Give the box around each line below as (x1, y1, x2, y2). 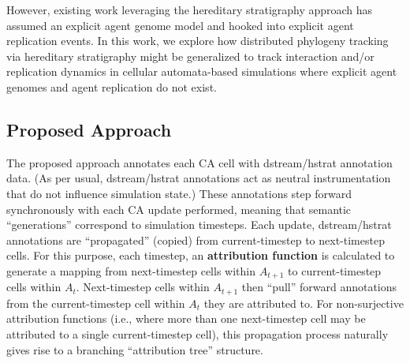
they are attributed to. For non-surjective (203, 294, 404, 311)
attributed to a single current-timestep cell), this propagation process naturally (6, 326, 389, 342)
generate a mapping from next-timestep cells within (6, 262, 255, 279)
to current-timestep (288, 262, 382, 279)
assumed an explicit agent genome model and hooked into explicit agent (6, 17, 354, 33)
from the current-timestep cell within (6, 294, 185, 311)
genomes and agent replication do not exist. (6, 78, 217, 95)
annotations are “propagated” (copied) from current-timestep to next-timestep (6, 231, 385, 248)
